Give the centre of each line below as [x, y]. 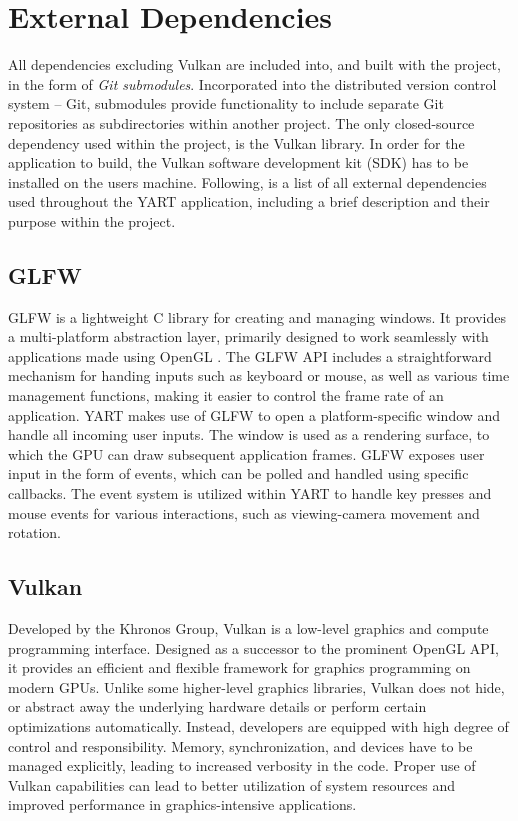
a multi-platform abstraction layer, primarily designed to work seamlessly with [248, 336]
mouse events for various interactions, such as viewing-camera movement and [244, 512]
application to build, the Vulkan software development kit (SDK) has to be [238, 162]
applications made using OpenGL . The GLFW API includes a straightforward [250, 355]
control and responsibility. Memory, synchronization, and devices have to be [240, 745]
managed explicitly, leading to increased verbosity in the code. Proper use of [242, 765]
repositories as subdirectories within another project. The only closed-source [241, 122]
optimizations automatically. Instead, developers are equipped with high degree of [258, 725]
